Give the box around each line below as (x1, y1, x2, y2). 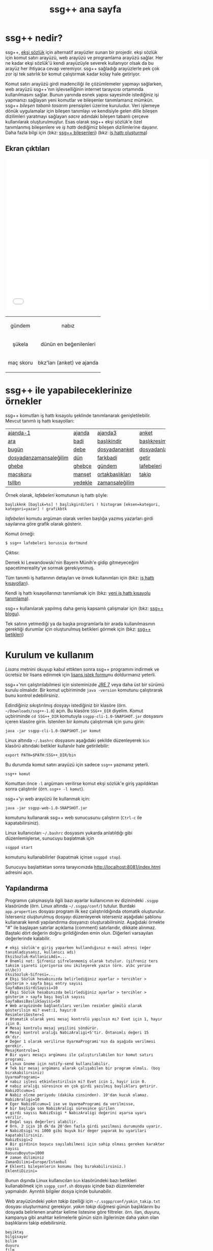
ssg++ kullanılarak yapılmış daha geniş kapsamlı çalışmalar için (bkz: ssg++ (5, 605, 164, 611)
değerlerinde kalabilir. (5, 935, 51, 942)
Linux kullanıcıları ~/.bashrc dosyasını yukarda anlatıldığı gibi (5, 830, 133, 836)
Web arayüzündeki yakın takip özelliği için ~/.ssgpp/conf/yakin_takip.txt (5, 1198, 161, 1205)
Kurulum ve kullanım (5, 649, 94, 661)
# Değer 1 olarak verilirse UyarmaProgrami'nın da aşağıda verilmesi (5, 1039, 156, 1044)
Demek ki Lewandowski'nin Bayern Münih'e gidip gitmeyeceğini (5, 559, 139, 565)
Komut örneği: (5, 531, 35, 537)
